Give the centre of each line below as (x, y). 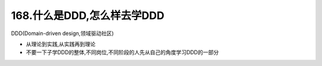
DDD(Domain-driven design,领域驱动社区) (62, 33)
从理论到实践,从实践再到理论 (61, 44)
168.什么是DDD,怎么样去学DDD (88, 15)
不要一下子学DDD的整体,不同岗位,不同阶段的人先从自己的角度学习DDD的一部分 (122, 52)
